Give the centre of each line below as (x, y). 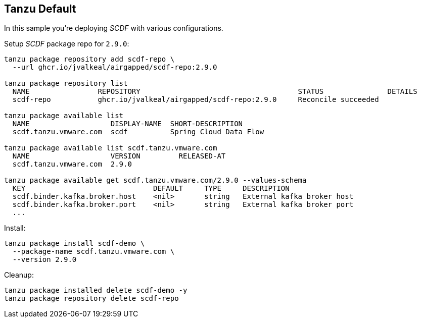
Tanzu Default (40, 9)
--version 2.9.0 (44, 260)
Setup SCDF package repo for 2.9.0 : (67, 44)
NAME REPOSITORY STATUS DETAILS (215, 92)
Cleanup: (19, 275)
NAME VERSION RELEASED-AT (119, 156)
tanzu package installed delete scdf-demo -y (96, 290)
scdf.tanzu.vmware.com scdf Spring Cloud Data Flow (138, 132)
